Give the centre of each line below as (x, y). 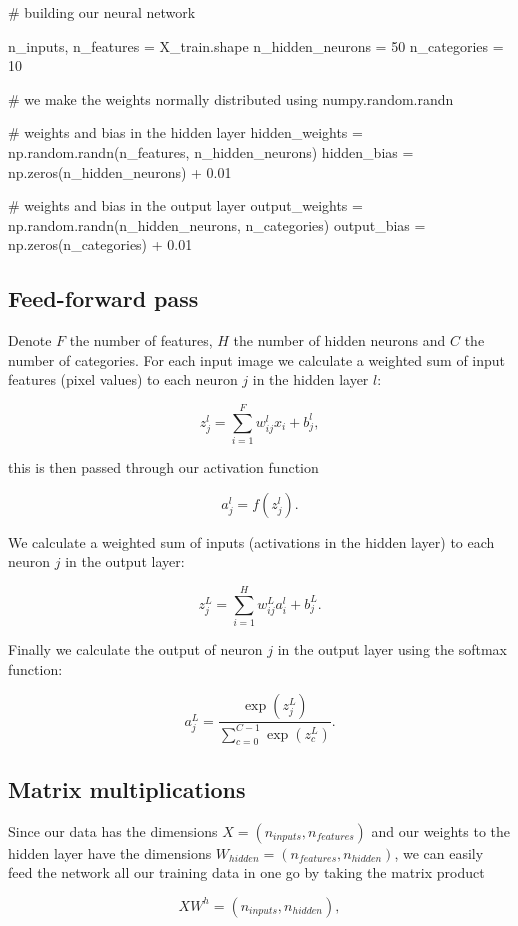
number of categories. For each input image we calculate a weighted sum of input (257, 359)
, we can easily (439, 852)
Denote (30, 340)
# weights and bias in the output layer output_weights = (185, 205)
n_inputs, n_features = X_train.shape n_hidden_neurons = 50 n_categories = (256, 45)
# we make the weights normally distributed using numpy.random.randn (231, 98)
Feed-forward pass (103, 298)
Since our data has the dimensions (113, 830)
